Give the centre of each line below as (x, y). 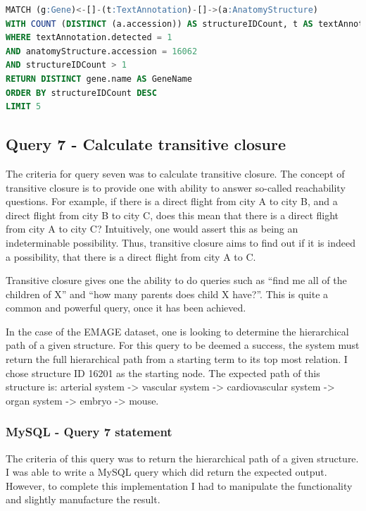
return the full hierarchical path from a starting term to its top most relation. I (177, 359)
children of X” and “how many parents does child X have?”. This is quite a (167, 294)
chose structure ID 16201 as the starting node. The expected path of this (163, 373)
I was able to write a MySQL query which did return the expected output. (166, 472)
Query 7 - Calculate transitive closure (146, 144)
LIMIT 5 (24, 107)
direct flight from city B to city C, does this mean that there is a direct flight (172, 215)
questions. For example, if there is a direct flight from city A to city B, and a (172, 201)
